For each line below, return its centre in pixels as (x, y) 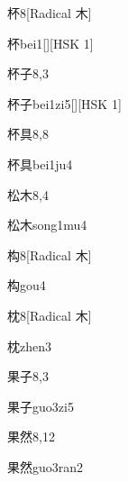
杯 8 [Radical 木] (50, 13)
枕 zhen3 (29, 346)
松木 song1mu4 (47, 225)
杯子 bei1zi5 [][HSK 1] (64, 103)
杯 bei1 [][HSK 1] (50, 43)
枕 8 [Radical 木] (50, 315)
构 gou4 (27, 285)
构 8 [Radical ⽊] (50, 255)
